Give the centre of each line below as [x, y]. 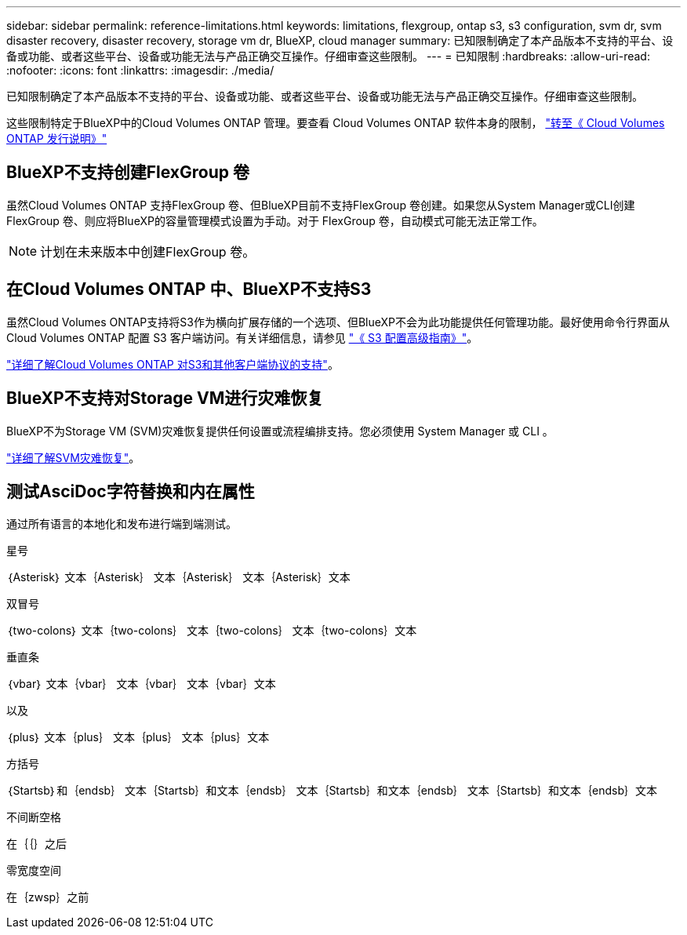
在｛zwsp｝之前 [48, 897]
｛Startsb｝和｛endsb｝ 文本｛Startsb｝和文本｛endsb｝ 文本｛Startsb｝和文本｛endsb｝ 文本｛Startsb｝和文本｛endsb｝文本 [332, 791]
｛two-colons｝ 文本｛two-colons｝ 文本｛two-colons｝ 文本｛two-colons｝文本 [212, 631]
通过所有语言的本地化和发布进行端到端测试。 [122, 524]
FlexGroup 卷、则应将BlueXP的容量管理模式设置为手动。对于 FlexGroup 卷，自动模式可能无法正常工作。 [275, 220]
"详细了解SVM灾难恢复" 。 [73, 457]
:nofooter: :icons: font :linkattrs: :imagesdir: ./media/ [140, 70]
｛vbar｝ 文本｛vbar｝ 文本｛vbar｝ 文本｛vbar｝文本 [141, 684]
